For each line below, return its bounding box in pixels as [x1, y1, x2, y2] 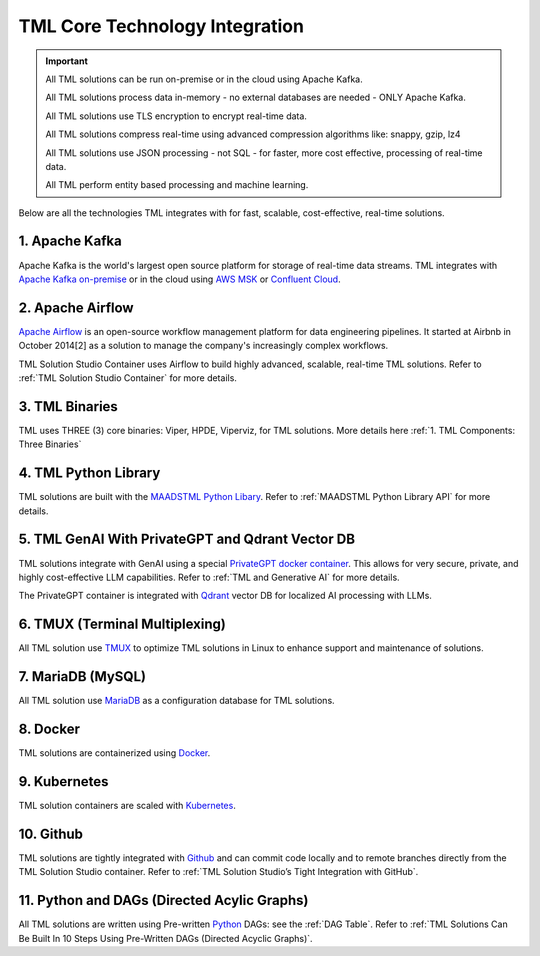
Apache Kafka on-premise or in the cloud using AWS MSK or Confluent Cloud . [18, 273, 341, 285]
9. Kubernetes [18, 773, 109, 790]
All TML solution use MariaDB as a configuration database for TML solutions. [18, 695, 335, 707]
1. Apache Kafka [18, 233, 122, 250]
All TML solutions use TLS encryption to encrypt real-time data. [45, 110, 307, 122]
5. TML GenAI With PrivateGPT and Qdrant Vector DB [18, 531, 355, 548]
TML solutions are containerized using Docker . [18, 747, 211, 759]
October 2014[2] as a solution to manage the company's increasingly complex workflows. [18, 340, 389, 352]
